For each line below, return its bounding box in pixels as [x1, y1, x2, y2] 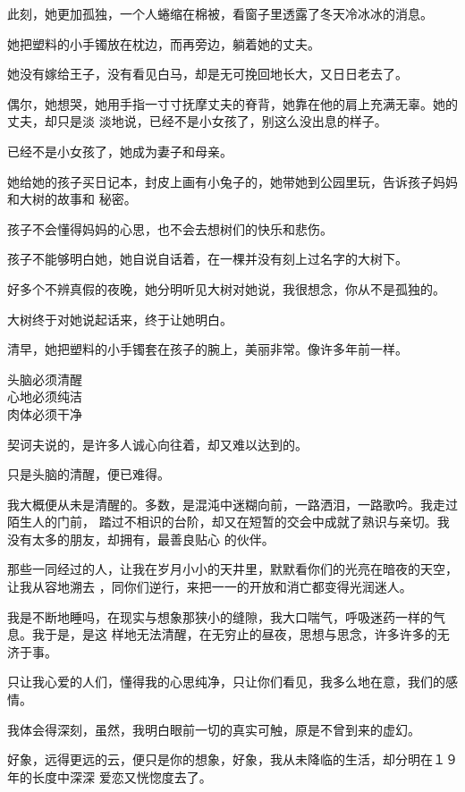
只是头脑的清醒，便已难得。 [7, 465, 170, 484]
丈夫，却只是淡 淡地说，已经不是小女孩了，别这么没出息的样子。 [7, 112, 387, 131]
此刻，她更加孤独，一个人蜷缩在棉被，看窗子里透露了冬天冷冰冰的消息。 [7, 4, 433, 22]
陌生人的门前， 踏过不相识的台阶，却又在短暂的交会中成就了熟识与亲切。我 [7, 512, 450, 531]
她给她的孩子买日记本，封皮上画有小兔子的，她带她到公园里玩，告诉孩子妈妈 [7, 172, 458, 190]
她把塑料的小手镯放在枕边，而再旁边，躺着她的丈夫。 [7, 34, 320, 53]
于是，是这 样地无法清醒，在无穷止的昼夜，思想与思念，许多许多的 [44, 625, 437, 644]
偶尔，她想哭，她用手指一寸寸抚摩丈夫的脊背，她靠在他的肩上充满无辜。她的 [7, 94, 458, 113]
